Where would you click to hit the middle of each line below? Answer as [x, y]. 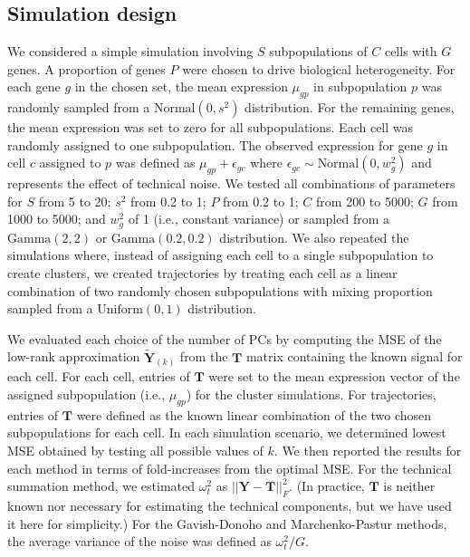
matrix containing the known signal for [354, 356]
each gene [34, 86]
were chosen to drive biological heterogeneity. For [319, 68]
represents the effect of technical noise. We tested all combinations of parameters [231, 183]
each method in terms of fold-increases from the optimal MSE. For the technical [230, 468]
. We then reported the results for [368, 451]
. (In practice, [327, 486]
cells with [411, 51]
